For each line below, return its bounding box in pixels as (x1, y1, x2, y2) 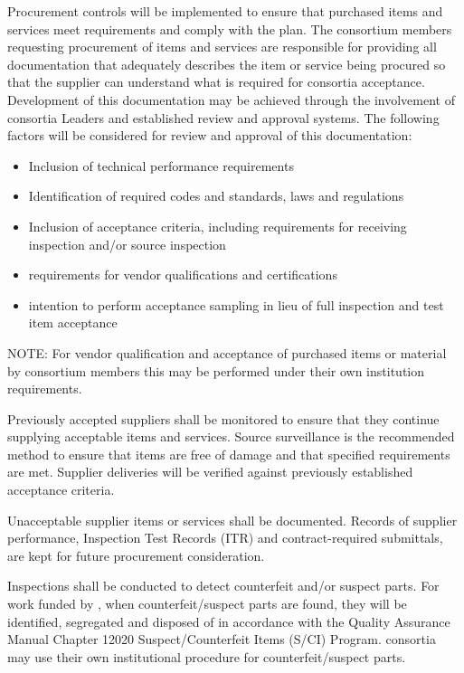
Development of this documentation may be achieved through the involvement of (7, 90, 455, 109)
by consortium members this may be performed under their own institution (7, 361, 425, 380)
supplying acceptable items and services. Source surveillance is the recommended (7, 427, 455, 446)
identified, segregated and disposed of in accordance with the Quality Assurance (7, 611, 450, 630)
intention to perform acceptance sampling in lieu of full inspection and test (28, 295, 444, 314)
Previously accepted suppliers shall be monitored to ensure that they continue (7, 409, 440, 428)
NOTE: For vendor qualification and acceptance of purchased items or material (7, 343, 447, 362)
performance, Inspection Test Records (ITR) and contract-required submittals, (7, 528, 443, 547)
